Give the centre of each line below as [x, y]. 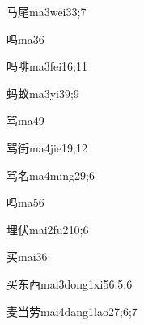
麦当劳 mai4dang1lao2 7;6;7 [72, 311]
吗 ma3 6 [25, 38]
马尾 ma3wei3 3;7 [47, 11]
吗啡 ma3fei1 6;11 [47, 66]
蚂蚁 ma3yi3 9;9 [43, 93]
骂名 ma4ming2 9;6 [51, 175]
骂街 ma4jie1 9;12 [47, 147]
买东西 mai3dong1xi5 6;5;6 [70, 283]
